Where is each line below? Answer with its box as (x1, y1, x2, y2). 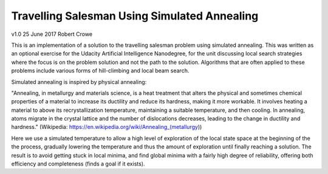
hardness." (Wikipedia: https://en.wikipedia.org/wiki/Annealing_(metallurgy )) (11, 124, 202, 131)
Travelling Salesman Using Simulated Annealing (11, 9, 259, 23)
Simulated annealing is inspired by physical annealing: (11, 78, 147, 85)
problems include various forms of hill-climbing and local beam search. (11, 67, 190, 74)
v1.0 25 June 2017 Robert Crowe (11, 30, 93, 38)
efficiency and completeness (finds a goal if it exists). (11, 160, 145, 167)
